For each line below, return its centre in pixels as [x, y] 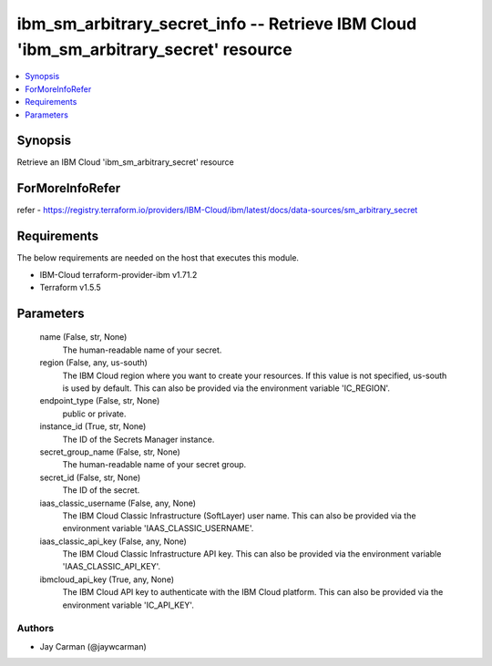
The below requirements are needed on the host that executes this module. [158, 258]
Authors [36, 629]
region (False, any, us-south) [93, 363]
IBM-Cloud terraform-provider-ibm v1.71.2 [118, 274]
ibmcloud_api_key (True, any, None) [107, 579]
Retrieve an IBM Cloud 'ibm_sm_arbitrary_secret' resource [125, 162]
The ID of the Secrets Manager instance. [138, 439]
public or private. [94, 414]
